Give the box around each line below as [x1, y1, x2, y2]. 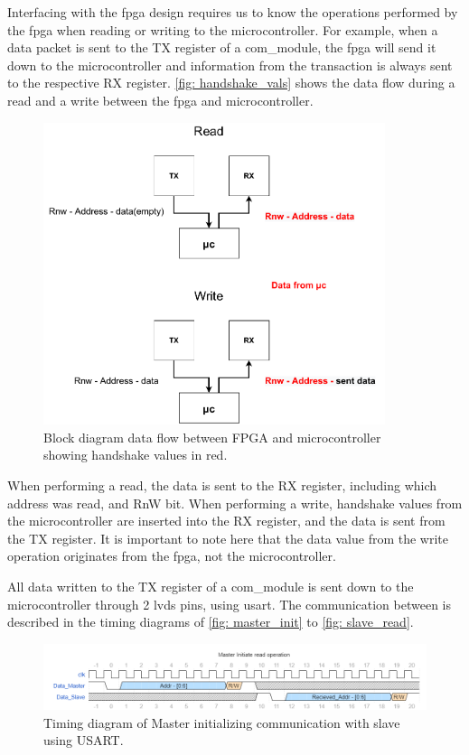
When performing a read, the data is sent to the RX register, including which [7, 476, 437, 495]
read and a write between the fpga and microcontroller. [7, 90, 314, 109]
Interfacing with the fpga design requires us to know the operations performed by [7, 3, 458, 21]
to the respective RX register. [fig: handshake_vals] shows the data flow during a [7, 73, 455, 92]
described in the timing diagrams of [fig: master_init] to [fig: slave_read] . [7, 612, 414, 631]
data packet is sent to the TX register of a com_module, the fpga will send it [7, 38, 436, 57]
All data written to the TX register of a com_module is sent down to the [7, 577, 414, 596]
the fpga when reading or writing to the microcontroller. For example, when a [7, 20, 438, 39]
